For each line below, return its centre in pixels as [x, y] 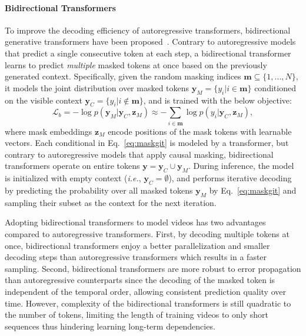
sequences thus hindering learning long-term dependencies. [110, 326]
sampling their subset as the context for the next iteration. [111, 202]
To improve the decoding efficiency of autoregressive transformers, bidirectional [148, 30]
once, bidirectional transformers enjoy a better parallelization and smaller [137, 245]
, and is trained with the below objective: [217, 100]
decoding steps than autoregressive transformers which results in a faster [136, 257]
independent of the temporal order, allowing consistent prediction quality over [145, 292]
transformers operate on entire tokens [72, 166]
